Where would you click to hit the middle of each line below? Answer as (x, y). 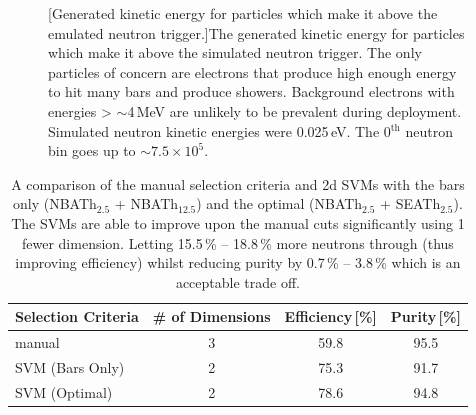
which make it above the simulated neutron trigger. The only (235, 52)
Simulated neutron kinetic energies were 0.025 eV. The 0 (219, 130)
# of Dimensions (211, 316)
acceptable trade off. (237, 281)
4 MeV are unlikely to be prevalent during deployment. (294, 110)
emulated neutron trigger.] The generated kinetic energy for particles (256, 32)
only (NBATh (55, 203)
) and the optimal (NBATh (279, 203)
